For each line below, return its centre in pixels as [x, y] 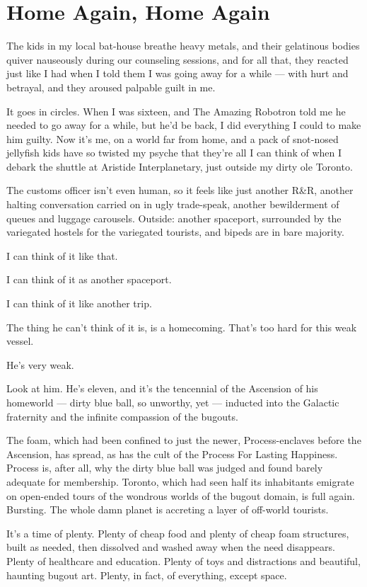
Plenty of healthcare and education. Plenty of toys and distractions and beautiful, [183, 560]
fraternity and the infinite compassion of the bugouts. [122, 416]
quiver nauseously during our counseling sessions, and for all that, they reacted [177, 59]
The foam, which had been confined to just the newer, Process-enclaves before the [184, 440]
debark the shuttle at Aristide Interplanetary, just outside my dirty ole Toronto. [180, 166]
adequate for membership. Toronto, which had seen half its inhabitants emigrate [180, 481]
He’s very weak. [40, 364]
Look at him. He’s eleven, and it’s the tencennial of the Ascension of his [162, 388]
